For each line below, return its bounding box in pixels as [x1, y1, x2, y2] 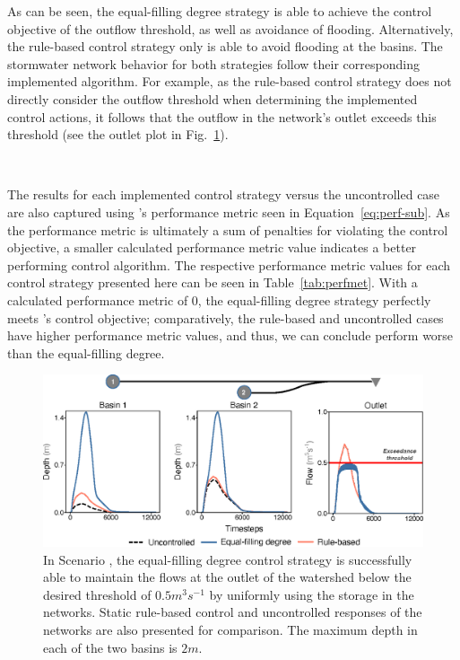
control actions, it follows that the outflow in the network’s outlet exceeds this [7, 107, 437, 126]
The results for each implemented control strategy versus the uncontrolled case [7, 185, 440, 204]
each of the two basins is [43, 638, 178, 656]
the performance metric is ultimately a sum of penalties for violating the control [7, 220, 448, 239]
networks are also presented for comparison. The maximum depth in [43, 620, 418, 638]
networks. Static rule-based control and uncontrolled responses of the [43, 603, 422, 621]
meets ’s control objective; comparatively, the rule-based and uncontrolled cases [7, 308, 444, 327]
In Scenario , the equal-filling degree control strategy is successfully [43, 550, 412, 568]
